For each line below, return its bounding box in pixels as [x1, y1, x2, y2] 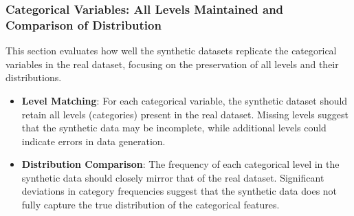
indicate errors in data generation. [21, 133, 166, 148]
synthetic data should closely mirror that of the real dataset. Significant [21, 170, 324, 184]
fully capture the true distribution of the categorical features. [21, 197, 280, 212]
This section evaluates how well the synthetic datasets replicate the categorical [5, 43, 337, 58]
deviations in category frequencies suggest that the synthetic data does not [21, 184, 338, 198]
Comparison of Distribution [5, 16, 162, 33]
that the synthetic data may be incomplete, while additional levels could [21, 120, 327, 135]
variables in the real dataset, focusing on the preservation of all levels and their [5, 56, 339, 71]
